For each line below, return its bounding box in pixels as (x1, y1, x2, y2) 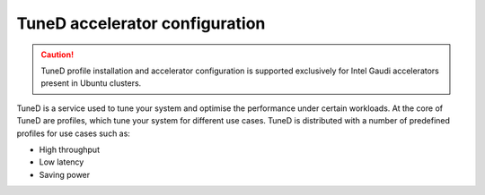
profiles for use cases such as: (16, 128, 130, 139)
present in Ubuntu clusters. (40, 78, 142, 89)
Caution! (40, 49, 75, 60)
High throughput (39, 144, 101, 155)
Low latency (39, 157, 84, 167)
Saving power (39, 169, 91, 180)
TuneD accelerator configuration (16, 13, 266, 33)
